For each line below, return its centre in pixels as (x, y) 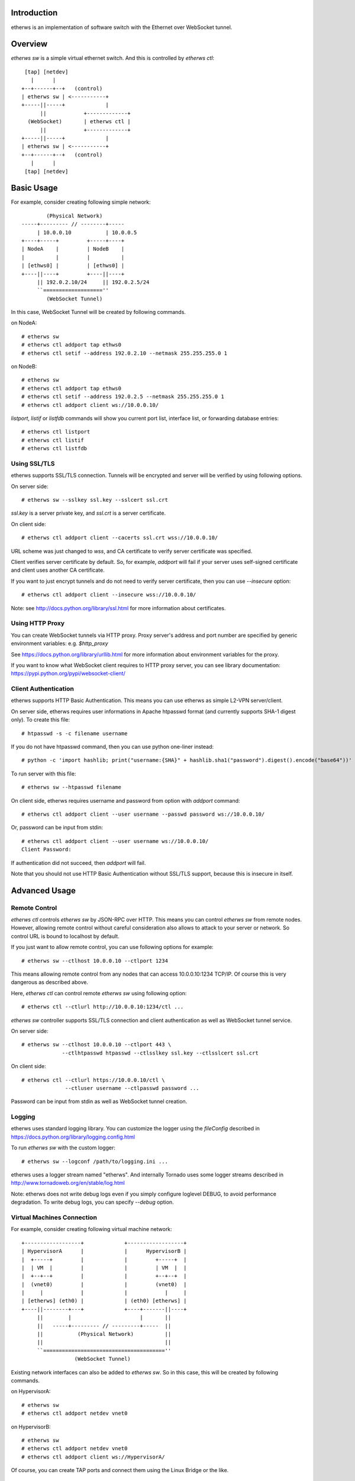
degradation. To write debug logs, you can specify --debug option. (92, 1202)
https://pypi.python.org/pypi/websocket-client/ (68, 674)
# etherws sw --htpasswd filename (71, 787)
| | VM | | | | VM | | (104, 1267)
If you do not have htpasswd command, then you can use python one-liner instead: (112, 747)
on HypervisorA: (31, 1392)
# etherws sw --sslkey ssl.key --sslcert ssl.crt (95, 500)
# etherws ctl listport (56, 432)
